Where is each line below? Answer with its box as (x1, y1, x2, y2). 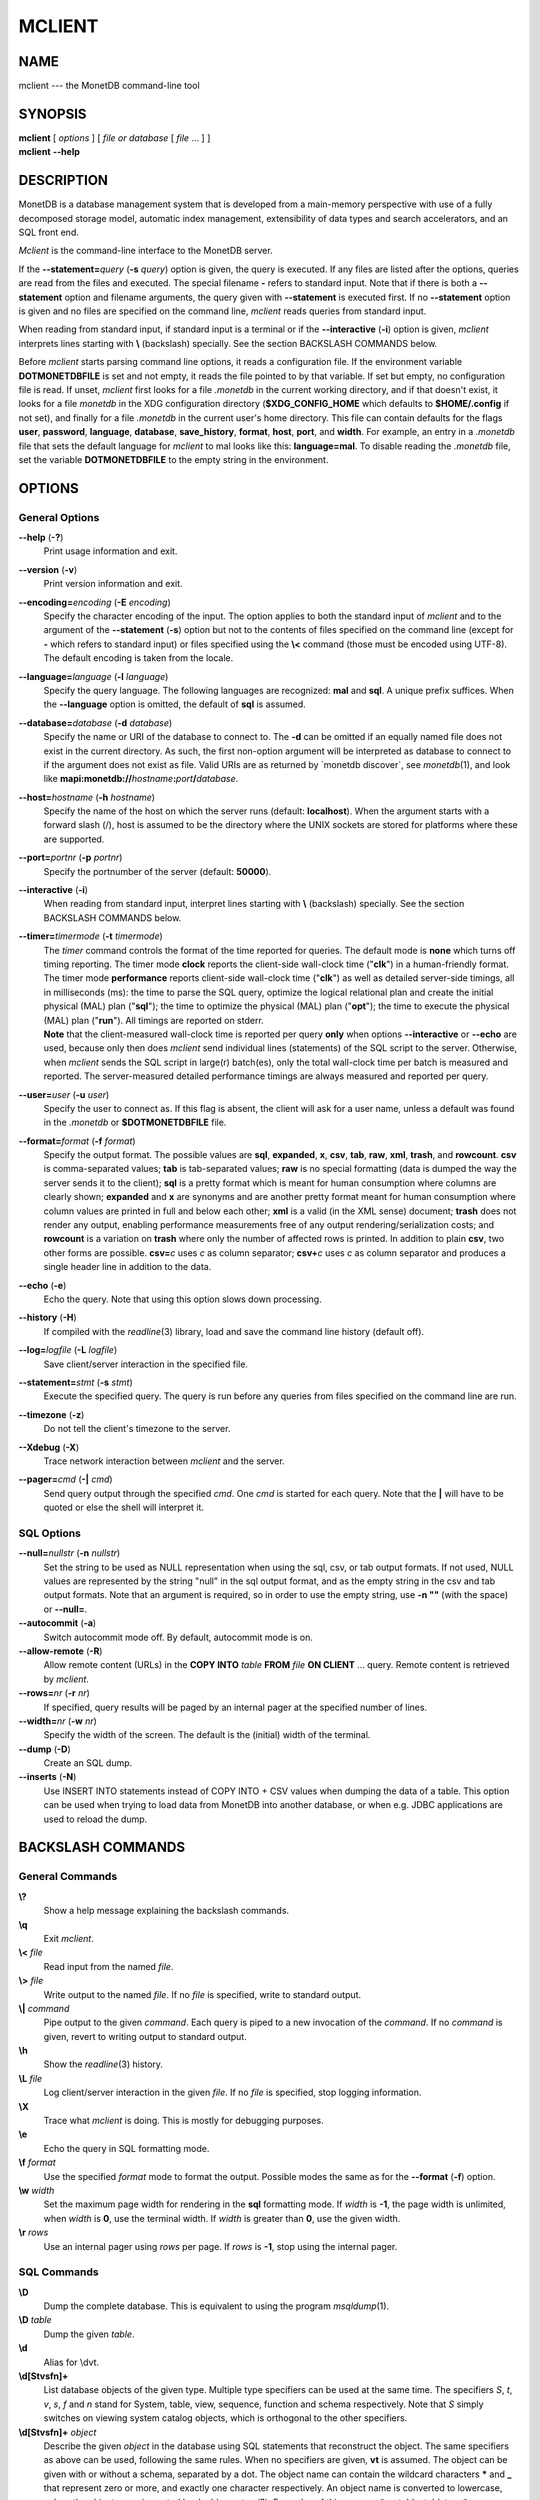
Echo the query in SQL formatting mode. (43, 2142, 210, 2154)
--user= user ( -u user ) (18, 1088, 110, 1100)
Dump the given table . (43, 2328, 135, 2340)
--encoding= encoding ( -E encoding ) (18, 596, 172, 608)
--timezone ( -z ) (18, 1408, 85, 1420)
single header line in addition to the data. (43, 1261, 212, 1273)
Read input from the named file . (43, 1960, 174, 1972)
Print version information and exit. (43, 578, 184, 590)
